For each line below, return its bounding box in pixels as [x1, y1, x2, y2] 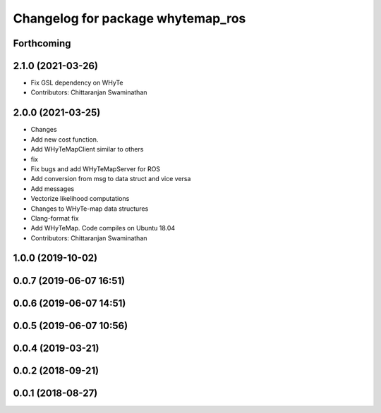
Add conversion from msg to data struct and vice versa [30, 175, 191, 183]
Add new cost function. [30, 135, 99, 144]
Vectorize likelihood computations [30, 195, 130, 203]
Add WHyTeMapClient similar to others [30, 145, 144, 154]
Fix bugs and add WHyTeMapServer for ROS [30, 164, 161, 173]
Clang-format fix [30, 214, 79, 222]
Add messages [30, 184, 74, 193]
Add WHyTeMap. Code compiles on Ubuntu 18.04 [30, 224, 176, 233]
